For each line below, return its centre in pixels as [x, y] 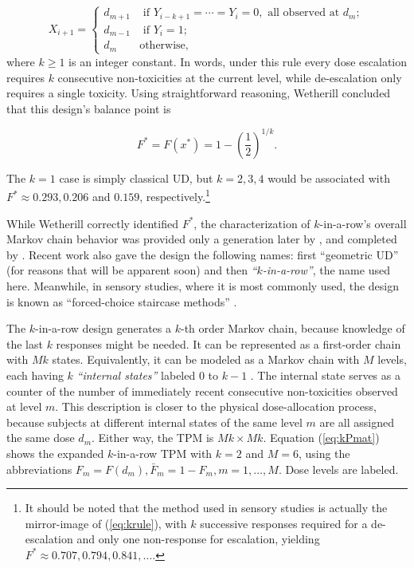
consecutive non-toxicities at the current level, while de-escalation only [230, 77]
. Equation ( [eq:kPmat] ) [321, 438]
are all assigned [357, 422]
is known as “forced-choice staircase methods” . [122, 301]
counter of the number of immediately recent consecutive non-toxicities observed [202, 390]
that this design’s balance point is [89, 108]
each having [35, 375]
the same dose [41, 438]
